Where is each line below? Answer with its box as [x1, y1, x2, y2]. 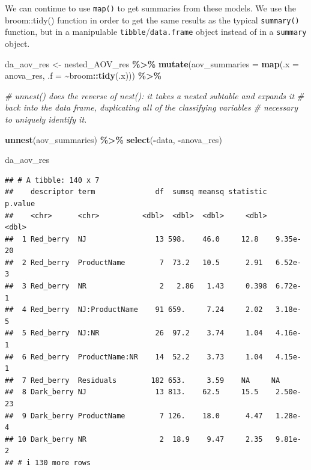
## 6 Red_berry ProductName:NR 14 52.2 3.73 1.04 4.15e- [5, 352, 301, 361]
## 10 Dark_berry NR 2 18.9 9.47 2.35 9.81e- [5, 435, 301, 444]
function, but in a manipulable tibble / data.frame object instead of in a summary [5, 25, 307, 38]
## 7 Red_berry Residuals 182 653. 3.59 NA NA [5, 376, 280, 385]
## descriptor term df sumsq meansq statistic [5, 188, 267, 197]
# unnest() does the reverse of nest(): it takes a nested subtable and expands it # [5, 89, 304, 102]
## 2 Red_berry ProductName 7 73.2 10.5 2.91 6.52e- [5, 258, 301, 267]
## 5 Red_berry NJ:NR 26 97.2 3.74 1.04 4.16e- [5, 329, 301, 338]
